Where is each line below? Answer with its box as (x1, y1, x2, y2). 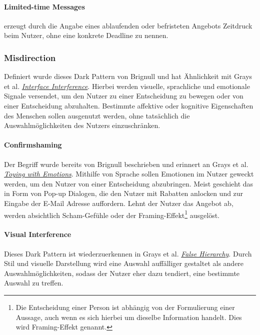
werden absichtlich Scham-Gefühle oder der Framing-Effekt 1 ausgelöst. (4, 208, 220, 220)
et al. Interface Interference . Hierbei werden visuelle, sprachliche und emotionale (4, 80, 250, 91)
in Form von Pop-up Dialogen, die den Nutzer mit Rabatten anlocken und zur (4, 188, 243, 198)
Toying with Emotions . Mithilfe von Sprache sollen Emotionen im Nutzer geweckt (4, 168, 254, 179)
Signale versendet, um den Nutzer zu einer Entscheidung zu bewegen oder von (4, 90, 243, 101)
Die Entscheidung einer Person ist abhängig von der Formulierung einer (15, 301, 235, 312)
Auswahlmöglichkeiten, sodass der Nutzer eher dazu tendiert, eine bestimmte (4, 267, 240, 278)
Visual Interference (4, 229, 71, 239)
